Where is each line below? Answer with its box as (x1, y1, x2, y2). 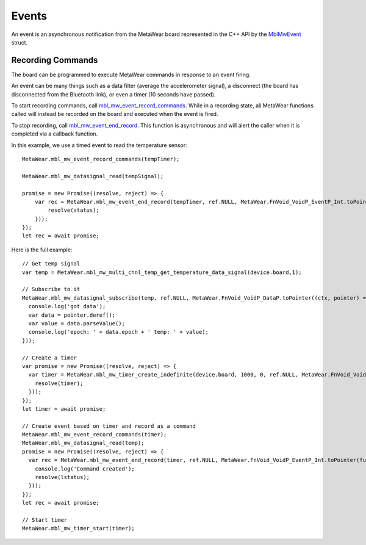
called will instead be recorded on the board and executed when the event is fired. (11, 110, 218, 118)
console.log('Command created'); (34, 465, 135, 472)
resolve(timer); (34, 380, 84, 387)
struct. (11, 38, 28, 46)
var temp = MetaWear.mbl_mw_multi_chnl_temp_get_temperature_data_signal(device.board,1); (22, 269, 302, 276)
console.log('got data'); (28, 303, 106, 310)
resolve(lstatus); (34, 474, 90, 481)
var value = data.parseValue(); (28, 320, 125, 327)
